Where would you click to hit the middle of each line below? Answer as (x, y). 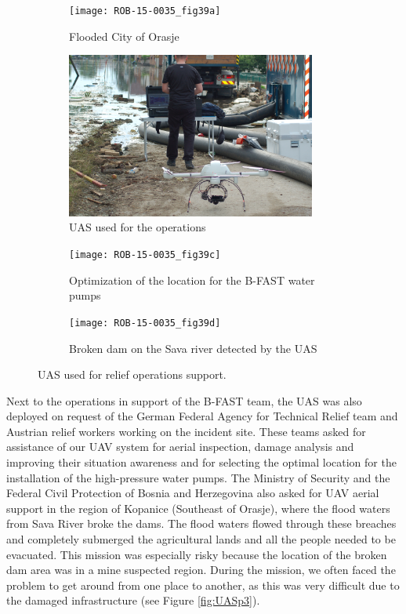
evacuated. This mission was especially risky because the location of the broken (197, 554)
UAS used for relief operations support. (132, 374)
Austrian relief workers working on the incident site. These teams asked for (186, 431)
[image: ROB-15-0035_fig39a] (145, 11)
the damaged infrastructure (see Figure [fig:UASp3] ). (133, 600)
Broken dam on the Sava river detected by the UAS (193, 348)
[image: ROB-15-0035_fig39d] (145, 323)
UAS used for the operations (138, 227)
